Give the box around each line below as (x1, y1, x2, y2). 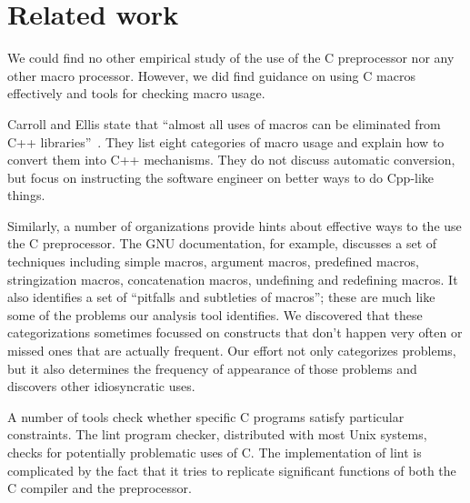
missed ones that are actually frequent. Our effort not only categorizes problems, (7, 341, 456, 360)
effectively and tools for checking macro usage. (7, 84, 265, 103)
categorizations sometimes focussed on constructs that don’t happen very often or (7, 323, 463, 342)
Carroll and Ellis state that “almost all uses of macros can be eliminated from (7, 114, 441, 133)
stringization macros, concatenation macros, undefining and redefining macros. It (7, 269, 458, 288)
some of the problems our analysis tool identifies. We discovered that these (7, 305, 423, 324)
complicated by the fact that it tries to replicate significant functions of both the (7, 460, 456, 479)
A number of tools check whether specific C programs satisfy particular (7, 407, 405, 426)
